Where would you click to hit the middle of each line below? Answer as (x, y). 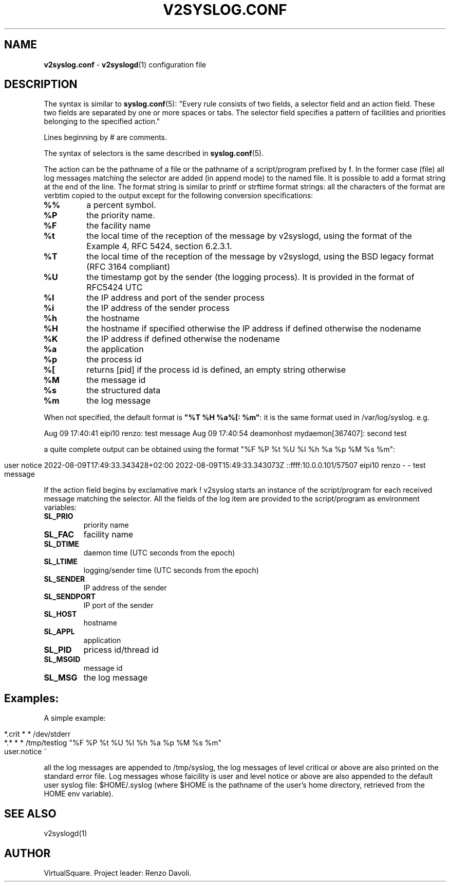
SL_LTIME (61, 562)
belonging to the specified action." (102, 121)
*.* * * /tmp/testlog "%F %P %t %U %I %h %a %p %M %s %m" (113, 743)
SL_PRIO (59, 516)
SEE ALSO (30, 813)
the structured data (124, 390)
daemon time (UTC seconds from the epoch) (159, 553)
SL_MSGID (62, 659)
